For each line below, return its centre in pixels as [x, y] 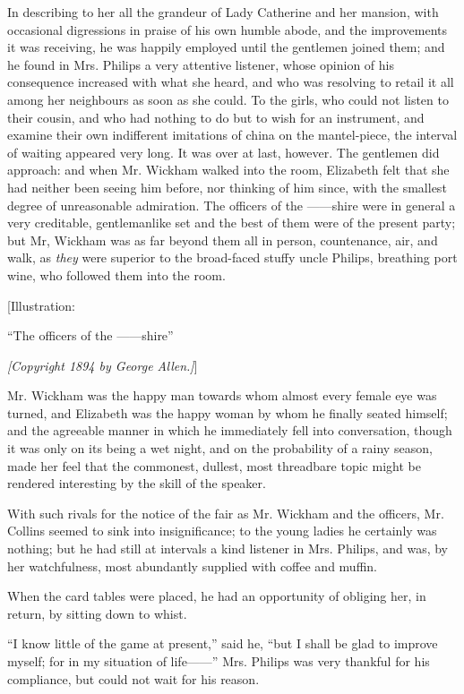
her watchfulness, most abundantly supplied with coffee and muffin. [192, 565]
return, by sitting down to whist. [97, 613]
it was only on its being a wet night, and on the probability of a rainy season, [220, 448]
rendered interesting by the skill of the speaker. [137, 483]
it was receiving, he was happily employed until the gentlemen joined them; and [226, 47]
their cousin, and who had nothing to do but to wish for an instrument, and [216, 117]
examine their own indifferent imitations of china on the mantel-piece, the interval [232, 135]
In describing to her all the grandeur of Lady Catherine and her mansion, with [223, 12]
